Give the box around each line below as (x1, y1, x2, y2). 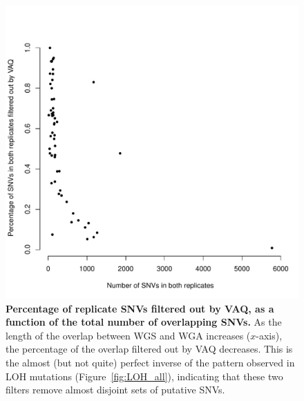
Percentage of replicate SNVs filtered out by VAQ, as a (6, 301, 274, 315)
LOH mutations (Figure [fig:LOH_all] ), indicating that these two (6, 369, 283, 383)
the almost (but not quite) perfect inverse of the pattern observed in (6, 355, 295, 369)
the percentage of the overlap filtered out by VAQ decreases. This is (6, 342, 293, 356)
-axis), (256, 328, 283, 342)
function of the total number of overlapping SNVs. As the (6, 315, 282, 329)
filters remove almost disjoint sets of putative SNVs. (6, 382, 225, 397)
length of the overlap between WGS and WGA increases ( (6, 328, 251, 342)
